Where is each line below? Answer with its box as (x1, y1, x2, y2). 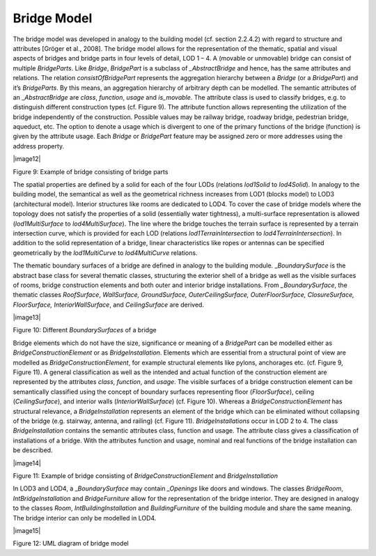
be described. (13, 446, 53, 454)
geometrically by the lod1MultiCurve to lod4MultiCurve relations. (13, 248, 198, 257)
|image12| (13, 155, 41, 163)
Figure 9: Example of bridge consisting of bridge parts (13, 167, 169, 176)
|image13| (13, 314, 41, 322)
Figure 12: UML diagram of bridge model (13, 539, 129, 548)
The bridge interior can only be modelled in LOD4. (13, 513, 157, 522)
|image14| (13, 458, 41, 467)
